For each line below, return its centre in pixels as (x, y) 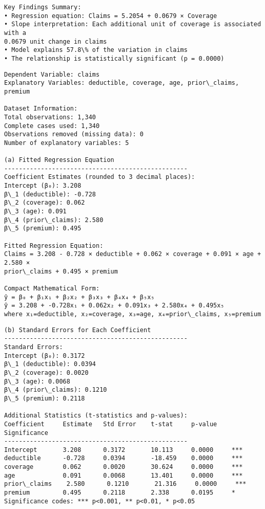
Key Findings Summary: (43, 7)
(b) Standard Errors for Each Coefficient (78, 330)
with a (15, 33)
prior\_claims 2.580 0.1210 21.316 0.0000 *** (125, 484)
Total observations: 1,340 (50, 117)
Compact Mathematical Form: (52, 288)
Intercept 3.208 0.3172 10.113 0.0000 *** (124, 450)
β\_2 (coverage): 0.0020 (46, 372)
